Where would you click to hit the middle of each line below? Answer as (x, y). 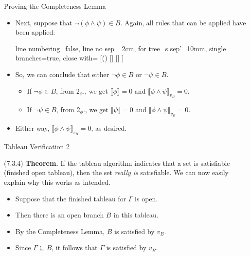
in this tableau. (136, 215)
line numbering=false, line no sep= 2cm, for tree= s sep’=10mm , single (121, 48)
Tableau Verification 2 (37, 147)
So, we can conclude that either (62, 74)
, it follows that (75, 247)
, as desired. (109, 128)
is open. (146, 198)
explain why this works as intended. (57, 182)
